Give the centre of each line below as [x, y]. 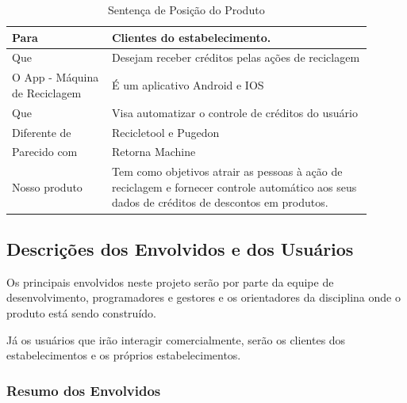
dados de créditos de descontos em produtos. [220, 202]
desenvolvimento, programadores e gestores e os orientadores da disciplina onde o [203, 297]
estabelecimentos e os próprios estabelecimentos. [124, 355]
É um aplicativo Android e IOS [188, 85]
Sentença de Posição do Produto [186, 10]
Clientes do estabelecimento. [191, 37]
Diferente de [42, 132]
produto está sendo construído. [81, 312]
